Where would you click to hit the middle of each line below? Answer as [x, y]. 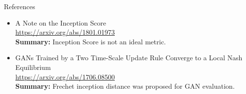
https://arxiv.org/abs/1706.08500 [65, 76]
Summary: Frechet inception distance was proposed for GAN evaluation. [125, 86]
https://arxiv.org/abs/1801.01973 [65, 32]
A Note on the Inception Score [61, 22]
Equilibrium [33, 67]
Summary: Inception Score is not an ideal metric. [91, 41]
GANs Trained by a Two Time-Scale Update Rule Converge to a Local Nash [129, 58]
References [20, 6]
